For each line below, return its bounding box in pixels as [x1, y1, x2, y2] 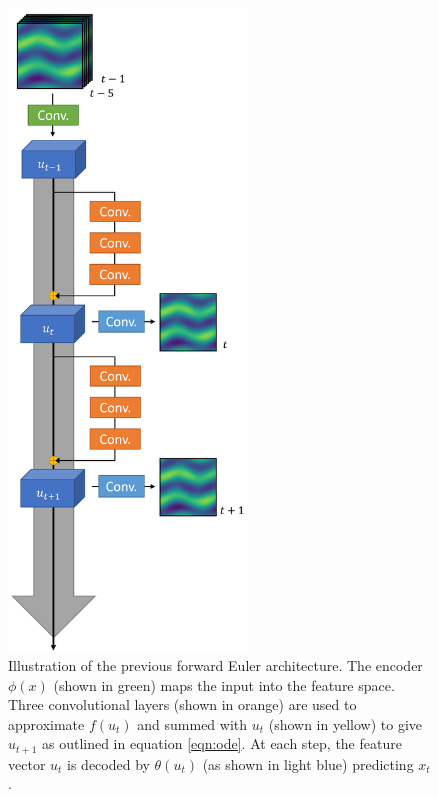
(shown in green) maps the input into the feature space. [53, 674, 395, 695]
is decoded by [67, 753, 150, 774]
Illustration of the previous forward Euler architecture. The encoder [8, 654, 423, 675]
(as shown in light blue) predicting [202, 753, 414, 774]
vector [8, 753, 46, 774]
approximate [8, 713, 85, 734]
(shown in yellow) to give [268, 713, 422, 734]
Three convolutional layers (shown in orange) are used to [8, 694, 357, 715]
